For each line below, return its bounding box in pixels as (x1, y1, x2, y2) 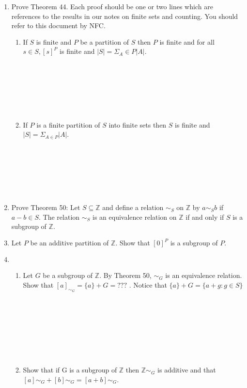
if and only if (185, 211, 224, 222)
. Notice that (129, 279, 167, 290)
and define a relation (102, 202, 164, 212)
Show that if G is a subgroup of (23, 365, 117, 375)
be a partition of (80, 36, 129, 47)
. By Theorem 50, (99, 270, 152, 280)
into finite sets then (108, 119, 167, 129)
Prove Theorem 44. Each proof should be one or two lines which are (11, 1, 213, 11)
